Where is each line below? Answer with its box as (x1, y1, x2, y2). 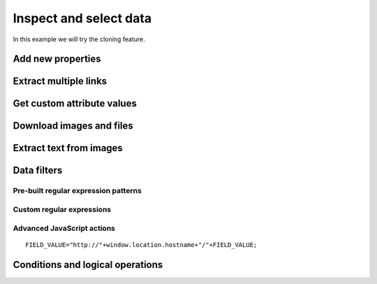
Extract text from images (13, 142, 124, 154)
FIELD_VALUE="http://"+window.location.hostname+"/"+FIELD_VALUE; (25, 241, 258, 248)
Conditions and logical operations (13, 259, 163, 271)
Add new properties (13, 53, 101, 65)
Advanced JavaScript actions (13, 223, 115, 233)
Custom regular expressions (13, 204, 112, 214)
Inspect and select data (13, 10, 152, 26)
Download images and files (13, 120, 134, 132)
